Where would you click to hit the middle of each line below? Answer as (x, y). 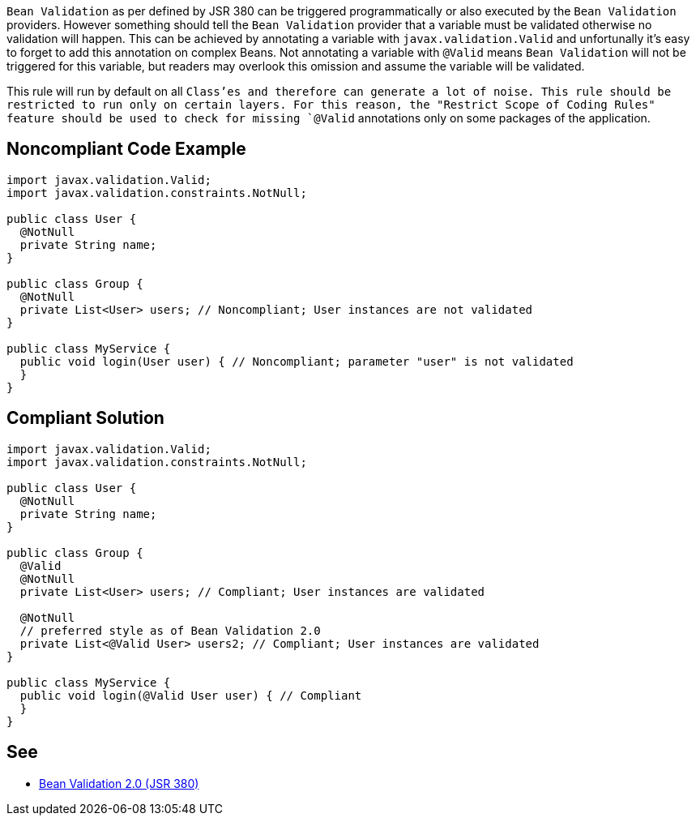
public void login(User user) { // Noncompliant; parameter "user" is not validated (297, 361)
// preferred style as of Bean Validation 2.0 (170, 630)
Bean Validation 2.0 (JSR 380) (119, 783)
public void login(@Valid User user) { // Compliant (191, 695)
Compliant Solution (85, 418)
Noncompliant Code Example (126, 149)
